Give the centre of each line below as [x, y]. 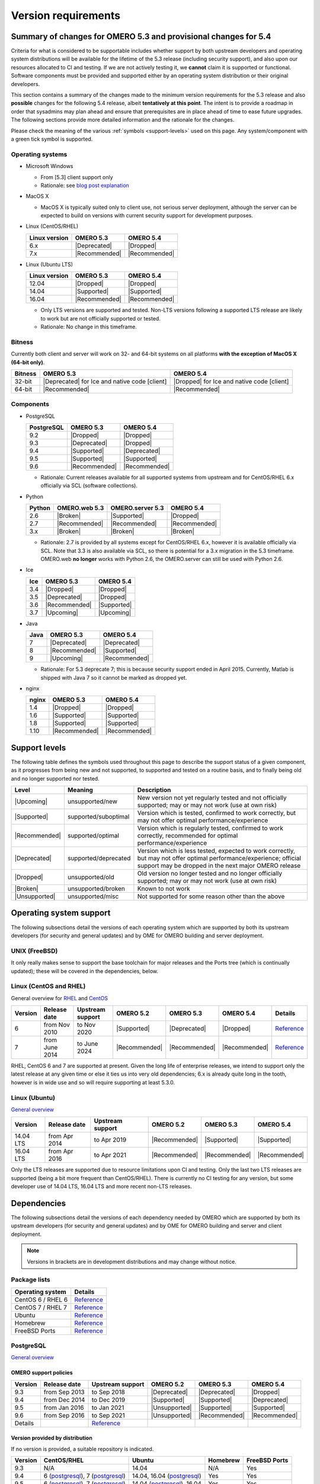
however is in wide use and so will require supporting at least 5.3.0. [93, 1082]
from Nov [57, 1025]
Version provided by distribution [52, 1438]
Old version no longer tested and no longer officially [210, 874]
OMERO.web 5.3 [81, 508]
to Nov [87, 1025]
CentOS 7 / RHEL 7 [41, 1307]
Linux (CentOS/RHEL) [52, 226]
